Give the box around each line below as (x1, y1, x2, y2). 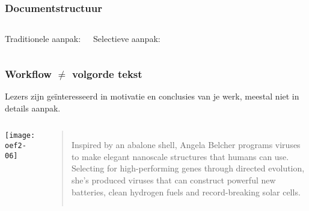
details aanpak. (5, 101, 61, 114)
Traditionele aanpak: (5, 32, 81, 45)
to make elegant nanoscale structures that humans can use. (71, 150, 289, 162)
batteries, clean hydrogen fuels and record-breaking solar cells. (71, 185, 301, 198)
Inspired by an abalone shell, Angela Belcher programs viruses (71, 138, 301, 151)
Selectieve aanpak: (93, 32, 161, 45)
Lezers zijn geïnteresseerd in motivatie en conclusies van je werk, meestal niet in (5, 90, 299, 103)
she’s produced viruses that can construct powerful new (71, 174, 276, 186)
